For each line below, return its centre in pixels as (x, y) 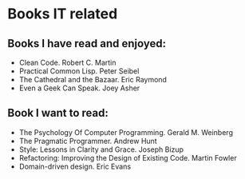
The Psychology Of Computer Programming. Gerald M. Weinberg (126, 132)
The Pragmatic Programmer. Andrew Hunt (88, 141)
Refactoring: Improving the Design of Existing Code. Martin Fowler (128, 157)
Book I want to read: (58, 113)
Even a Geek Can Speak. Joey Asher (79, 88)
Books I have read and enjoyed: (87, 44)
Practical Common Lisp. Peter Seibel (79, 71)
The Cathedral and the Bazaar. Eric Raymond (93, 80)
